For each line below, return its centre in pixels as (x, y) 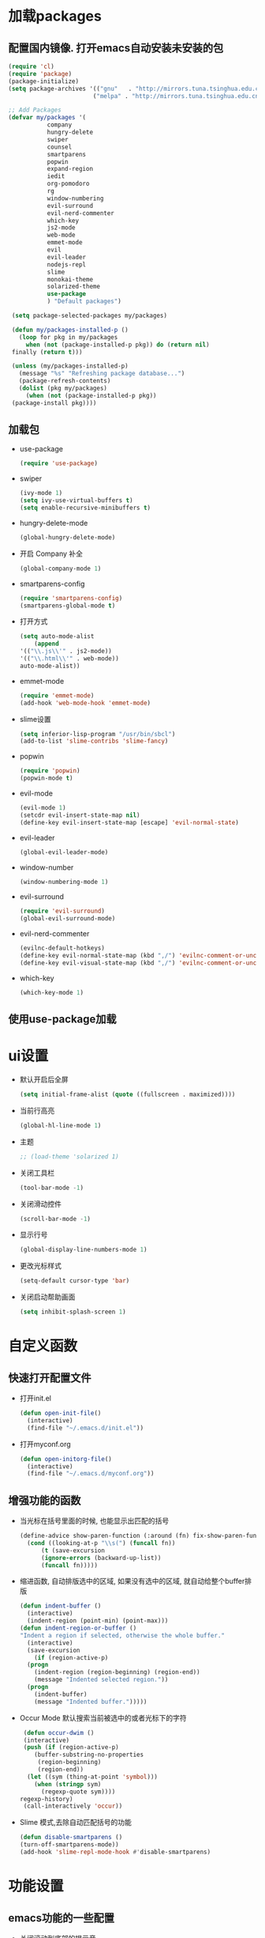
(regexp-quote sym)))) (78, 1792)
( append (47, 644)
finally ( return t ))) (47, 352)
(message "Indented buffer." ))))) (91, 1702)
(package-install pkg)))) (54, 403)
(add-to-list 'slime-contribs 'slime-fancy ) (94, 741)
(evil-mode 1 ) (43, 808)
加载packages (55, 16)
